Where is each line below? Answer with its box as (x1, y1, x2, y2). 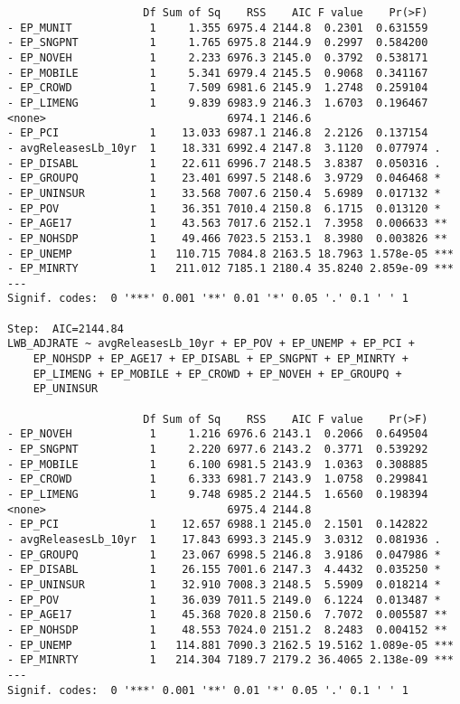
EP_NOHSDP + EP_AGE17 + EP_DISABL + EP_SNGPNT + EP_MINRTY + (33, 352, 408, 366)
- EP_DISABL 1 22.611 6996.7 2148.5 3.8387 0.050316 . (7, 156, 441, 170)
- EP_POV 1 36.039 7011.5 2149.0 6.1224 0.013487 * (7, 593, 441, 606)
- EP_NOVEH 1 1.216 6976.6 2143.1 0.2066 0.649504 (7, 427, 428, 441)
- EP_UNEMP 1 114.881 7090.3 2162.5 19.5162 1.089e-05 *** (7, 638, 454, 652)
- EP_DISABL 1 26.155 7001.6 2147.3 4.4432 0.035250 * (7, 563, 441, 577)
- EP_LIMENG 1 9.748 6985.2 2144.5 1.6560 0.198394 (7, 488, 428, 501)
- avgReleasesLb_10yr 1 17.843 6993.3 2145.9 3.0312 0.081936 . (7, 532, 441, 546)
